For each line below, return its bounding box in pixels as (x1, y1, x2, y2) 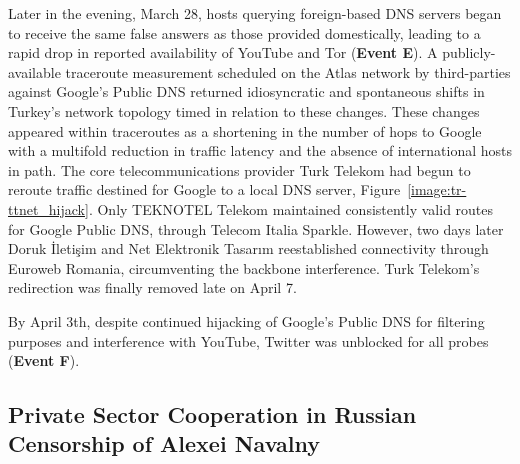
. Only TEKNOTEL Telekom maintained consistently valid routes (88, 198, 494, 219)
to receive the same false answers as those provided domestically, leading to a (8, 22, 481, 43)
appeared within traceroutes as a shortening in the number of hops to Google (8, 120, 482, 141)
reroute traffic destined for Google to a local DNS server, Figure (8, 179, 401, 200)
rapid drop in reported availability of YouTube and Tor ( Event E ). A (8, 42, 438, 63)
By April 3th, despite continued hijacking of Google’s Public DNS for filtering (8, 310, 485, 331)
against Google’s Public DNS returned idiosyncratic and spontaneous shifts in (8, 81, 485, 102)
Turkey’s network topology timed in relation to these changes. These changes (8, 100, 480, 121)
